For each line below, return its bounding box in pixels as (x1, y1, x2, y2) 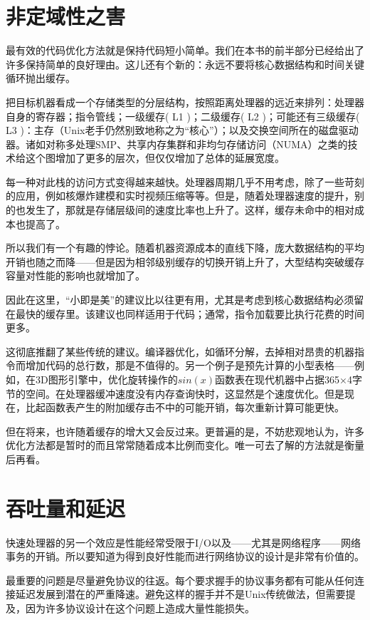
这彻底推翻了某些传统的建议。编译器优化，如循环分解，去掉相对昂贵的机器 (6, 343, 354, 358)
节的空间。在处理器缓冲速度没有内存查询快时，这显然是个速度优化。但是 (6, 386, 344, 401)
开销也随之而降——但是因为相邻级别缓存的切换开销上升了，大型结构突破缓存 (6, 254, 364, 269)
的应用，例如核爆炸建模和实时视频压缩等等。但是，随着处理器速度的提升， (6, 188, 354, 203)
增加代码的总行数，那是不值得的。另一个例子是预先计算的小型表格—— (25, 358, 354, 373)
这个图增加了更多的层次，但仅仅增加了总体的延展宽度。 (25, 150, 285, 165)
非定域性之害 (6, 1, 126, 31)
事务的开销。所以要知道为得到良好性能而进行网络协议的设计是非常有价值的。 (6, 549, 364, 564)
